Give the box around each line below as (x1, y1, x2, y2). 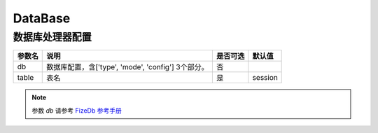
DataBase (13, 10, 71, 26)
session (252, 73, 278, 83)
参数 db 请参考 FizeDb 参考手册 (31, 106, 122, 115)
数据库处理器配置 (13, 31, 92, 43)
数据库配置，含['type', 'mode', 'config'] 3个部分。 (46, 62, 209, 72)
